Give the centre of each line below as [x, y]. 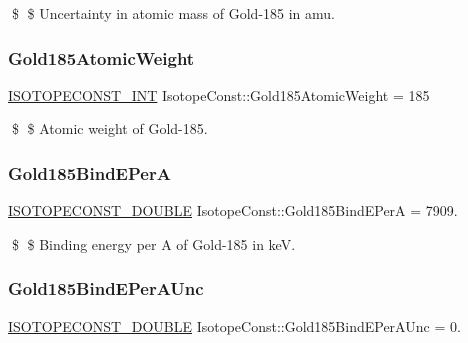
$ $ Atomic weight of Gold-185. [109, 128]
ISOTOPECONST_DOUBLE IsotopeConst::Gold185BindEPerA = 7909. [233, 210]
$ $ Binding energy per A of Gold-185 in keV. [153, 243]
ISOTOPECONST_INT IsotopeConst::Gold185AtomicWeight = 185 [219, 94]
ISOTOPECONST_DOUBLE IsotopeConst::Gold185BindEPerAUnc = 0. [234, 325]
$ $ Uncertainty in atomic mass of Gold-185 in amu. [173, 13]
